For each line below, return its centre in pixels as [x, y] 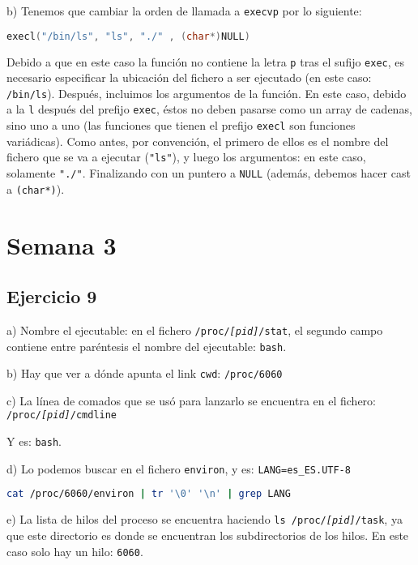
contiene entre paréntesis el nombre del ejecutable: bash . [147, 346]
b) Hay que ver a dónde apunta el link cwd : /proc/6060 [145, 373]
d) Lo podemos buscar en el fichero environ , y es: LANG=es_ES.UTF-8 [179, 468]
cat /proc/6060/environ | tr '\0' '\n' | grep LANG [149, 494]
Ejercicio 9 [52, 296]
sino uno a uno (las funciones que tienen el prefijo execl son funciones [181, 125]
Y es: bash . [34, 441]
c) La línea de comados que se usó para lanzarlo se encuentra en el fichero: [191, 400]
